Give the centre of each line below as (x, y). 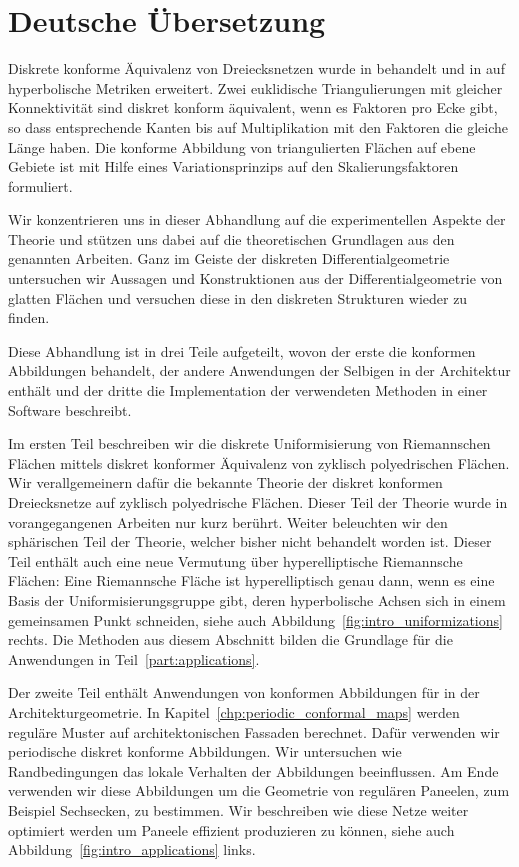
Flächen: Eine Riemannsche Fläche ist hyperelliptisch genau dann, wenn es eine (251, 580)
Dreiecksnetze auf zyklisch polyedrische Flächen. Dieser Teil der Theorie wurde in (258, 502)
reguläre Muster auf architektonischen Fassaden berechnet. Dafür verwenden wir (254, 731)
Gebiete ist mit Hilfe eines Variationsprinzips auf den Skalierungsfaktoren (233, 166)
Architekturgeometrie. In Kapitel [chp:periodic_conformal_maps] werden (234, 711)
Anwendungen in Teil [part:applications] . (134, 658)
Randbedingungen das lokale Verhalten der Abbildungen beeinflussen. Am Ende (253, 770)
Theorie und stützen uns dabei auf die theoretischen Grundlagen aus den (231, 238)
